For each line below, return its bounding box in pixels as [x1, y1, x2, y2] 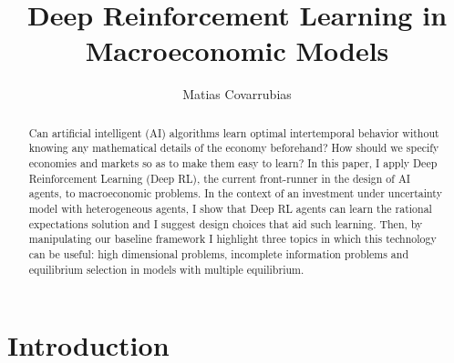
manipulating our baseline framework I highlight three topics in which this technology [28, 231, 437, 247]
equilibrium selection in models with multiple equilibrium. [28, 261, 304, 277]
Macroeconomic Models [85, 32, 389, 69]
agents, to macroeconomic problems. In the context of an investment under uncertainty [28, 186, 442, 201]
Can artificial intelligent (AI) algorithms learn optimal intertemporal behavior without [28, 125, 439, 140]
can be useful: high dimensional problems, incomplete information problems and [28, 246, 409, 261]
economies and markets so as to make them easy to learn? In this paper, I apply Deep [28, 156, 438, 171]
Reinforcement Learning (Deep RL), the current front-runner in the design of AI [28, 170, 411, 186]
